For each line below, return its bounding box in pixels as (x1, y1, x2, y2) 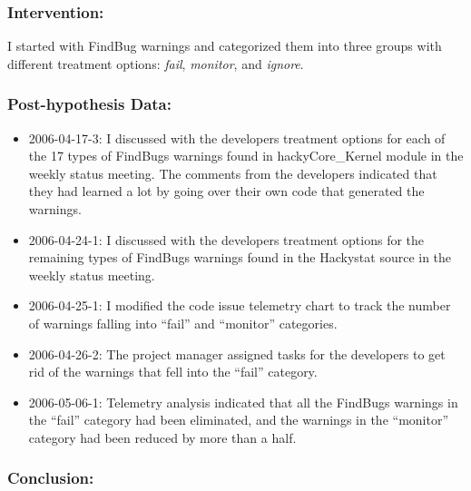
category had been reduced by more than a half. (28, 427, 297, 447)
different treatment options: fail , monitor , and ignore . (7, 54, 304, 73)
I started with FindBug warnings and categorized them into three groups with (7, 36, 442, 55)
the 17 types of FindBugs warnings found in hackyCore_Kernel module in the (28, 146, 464, 165)
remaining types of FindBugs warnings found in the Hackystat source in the (28, 248, 452, 267)
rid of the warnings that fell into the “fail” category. (28, 362, 318, 381)
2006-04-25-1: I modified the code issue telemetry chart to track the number (28, 296, 451, 315)
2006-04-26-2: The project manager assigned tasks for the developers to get (28, 344, 446, 363)
